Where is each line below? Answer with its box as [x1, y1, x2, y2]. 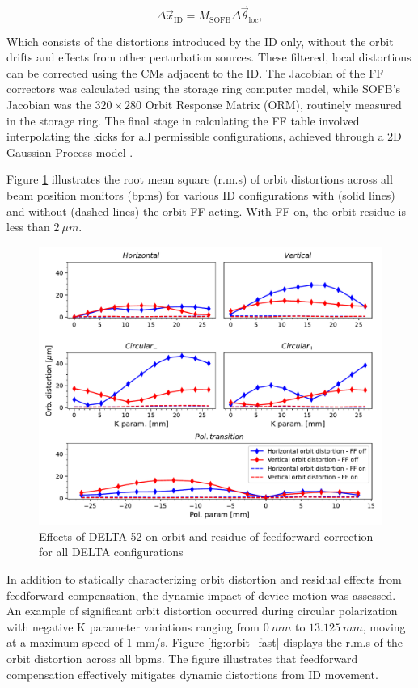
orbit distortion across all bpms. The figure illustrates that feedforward [6, 650, 358, 667]
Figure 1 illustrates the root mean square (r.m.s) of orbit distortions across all [6, 171, 393, 188]
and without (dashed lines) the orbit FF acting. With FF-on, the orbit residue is [6, 202, 406, 219]
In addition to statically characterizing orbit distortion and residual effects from [6, 571, 402, 588]
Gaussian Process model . [6, 143, 133, 160]
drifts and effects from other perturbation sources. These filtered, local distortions [6, 49, 412, 65]
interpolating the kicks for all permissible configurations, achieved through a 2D [6, 128, 402, 145]
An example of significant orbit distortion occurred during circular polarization [6, 602, 398, 619]
